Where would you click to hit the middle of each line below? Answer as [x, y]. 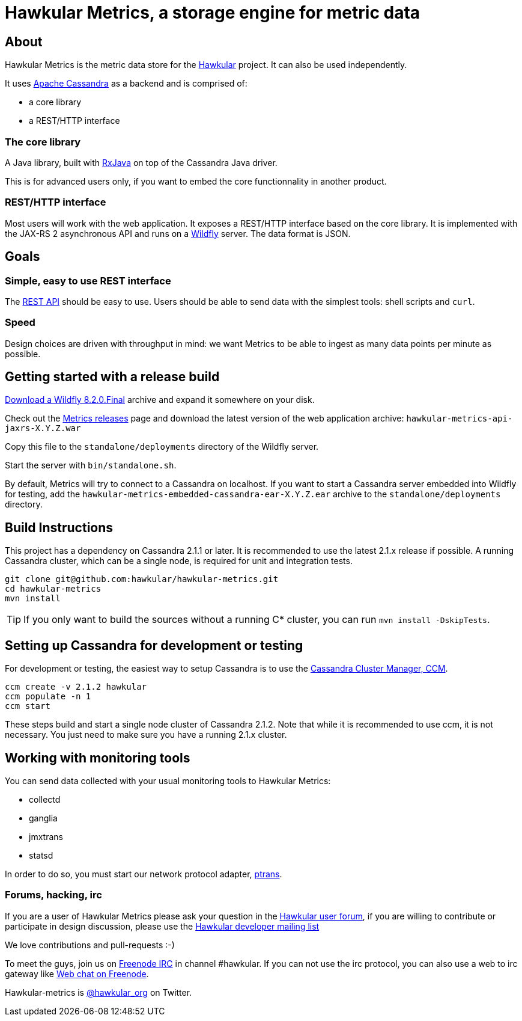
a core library [55, 102]
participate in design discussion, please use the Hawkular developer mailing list [162, 926]
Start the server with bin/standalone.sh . [91, 465]
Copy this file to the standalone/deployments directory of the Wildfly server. [162, 447]
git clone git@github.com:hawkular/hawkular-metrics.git [142, 579]
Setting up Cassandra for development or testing [154, 645]
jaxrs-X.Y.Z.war [43, 428]
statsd [41, 856]
